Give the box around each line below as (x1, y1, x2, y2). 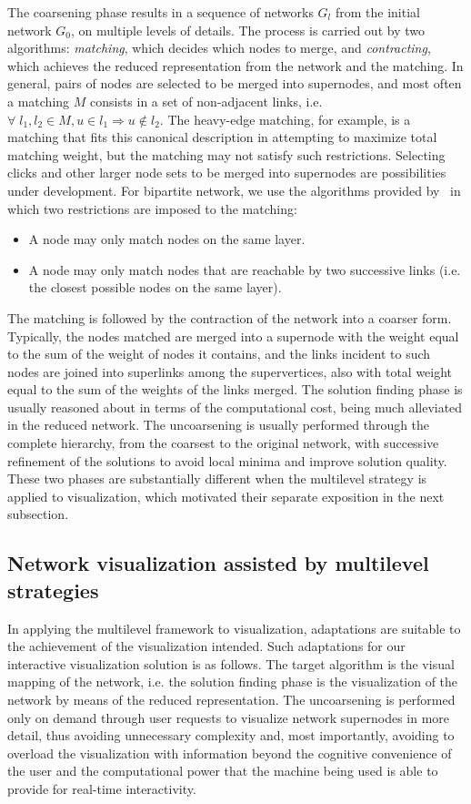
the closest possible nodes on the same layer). (28, 278, 282, 297)
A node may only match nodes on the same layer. (28, 229, 306, 249)
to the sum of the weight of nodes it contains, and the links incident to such (7, 344, 431, 363)
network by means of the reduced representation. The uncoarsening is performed (7, 690, 456, 708)
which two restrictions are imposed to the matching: (7, 198, 297, 218)
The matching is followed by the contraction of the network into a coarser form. (7, 308, 452, 327)
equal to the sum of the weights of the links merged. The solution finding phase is (7, 380, 463, 399)
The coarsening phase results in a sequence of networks (7, 3, 314, 21)
